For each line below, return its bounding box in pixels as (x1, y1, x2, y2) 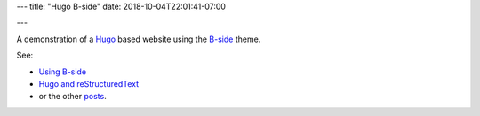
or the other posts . (38, 91, 107, 102)
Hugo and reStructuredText (38, 78, 140, 89)
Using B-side (38, 66, 87, 77)
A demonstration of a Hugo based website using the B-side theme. (16, 34, 261, 44)
